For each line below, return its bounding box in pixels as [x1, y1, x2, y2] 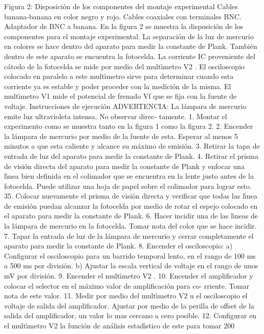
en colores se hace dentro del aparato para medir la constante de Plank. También [4, 41, 257, 51]
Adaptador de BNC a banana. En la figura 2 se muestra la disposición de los [4, 21, 244, 32]
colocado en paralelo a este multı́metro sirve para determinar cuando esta [4, 71, 233, 81]
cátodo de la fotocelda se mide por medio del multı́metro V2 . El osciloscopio [4, 61, 245, 71]
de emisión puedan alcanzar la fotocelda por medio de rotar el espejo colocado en [4, 200, 258, 211]
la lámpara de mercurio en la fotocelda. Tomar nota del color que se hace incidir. [4, 220, 257, 231]
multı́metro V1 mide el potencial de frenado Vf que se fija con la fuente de [4, 91, 236, 101]
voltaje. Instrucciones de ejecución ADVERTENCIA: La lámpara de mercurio [4, 100, 246, 111]
